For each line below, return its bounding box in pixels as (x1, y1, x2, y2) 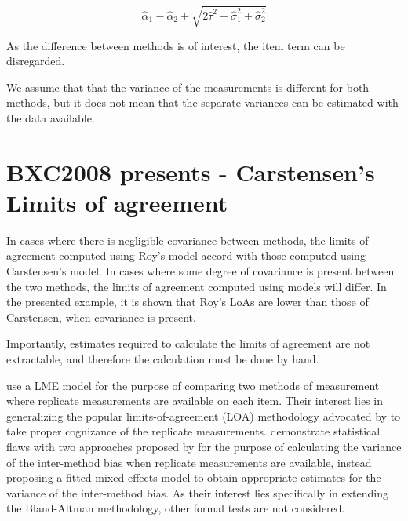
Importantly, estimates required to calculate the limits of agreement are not (6, 335, 370, 352)
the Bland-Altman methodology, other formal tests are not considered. (6, 500, 345, 516)
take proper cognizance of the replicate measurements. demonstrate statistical (6, 423, 381, 439)
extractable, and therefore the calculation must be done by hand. (6, 350, 319, 366)
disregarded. (6, 53, 65, 69)
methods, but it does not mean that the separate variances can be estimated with (6, 94, 399, 111)
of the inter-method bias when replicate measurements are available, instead (6, 454, 372, 470)
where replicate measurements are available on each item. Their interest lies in (6, 392, 383, 409)
